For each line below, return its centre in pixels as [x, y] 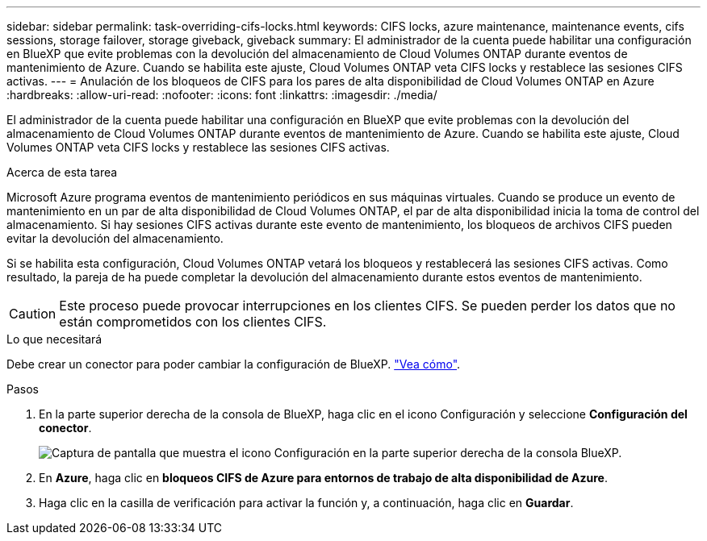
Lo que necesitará [54, 339]
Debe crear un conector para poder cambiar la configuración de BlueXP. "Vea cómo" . [234, 364]
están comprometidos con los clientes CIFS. [193, 322]
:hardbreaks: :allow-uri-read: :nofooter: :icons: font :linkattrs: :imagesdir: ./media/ [222, 95]
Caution [33, 314]
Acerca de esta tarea [62, 172]
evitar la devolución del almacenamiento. [115, 238]
